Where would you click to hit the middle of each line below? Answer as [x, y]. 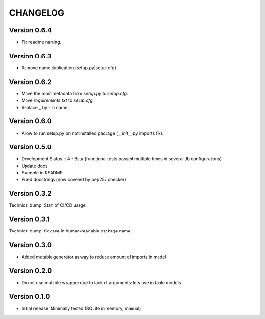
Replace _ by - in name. [45, 107]
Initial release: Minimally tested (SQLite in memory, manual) [81, 308]
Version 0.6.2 [30, 82]
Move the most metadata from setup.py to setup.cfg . [75, 93]
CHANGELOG [37, 13]
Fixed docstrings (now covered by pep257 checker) [74, 179]
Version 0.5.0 [30, 147]
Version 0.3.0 [30, 245]
